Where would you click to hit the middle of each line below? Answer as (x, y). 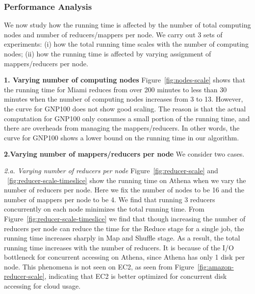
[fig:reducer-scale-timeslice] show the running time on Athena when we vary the (127, 180)
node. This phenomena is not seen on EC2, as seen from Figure (99, 266)
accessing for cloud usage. (42, 286)
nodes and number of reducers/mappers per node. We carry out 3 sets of (113, 34)
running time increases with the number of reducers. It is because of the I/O (119, 247)
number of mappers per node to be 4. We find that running (93, 199)
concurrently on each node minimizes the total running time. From (104, 209)
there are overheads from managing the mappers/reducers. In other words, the (122, 128)
